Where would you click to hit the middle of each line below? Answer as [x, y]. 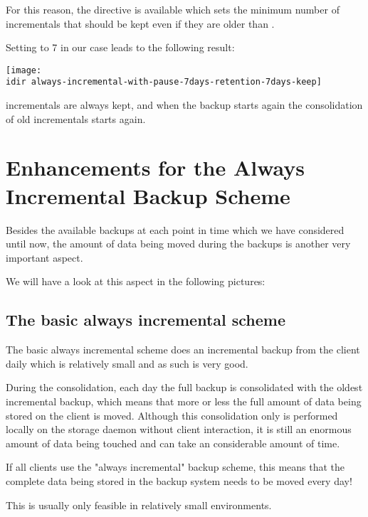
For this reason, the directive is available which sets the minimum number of [173, 9]
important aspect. [44, 257]
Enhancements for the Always [156, 167]
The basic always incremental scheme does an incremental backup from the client [183, 350]
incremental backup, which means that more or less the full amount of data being [184, 401]
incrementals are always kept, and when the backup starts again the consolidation [184, 105]
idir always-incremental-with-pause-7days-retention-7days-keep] [164, 82]
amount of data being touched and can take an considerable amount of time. [173, 443]
